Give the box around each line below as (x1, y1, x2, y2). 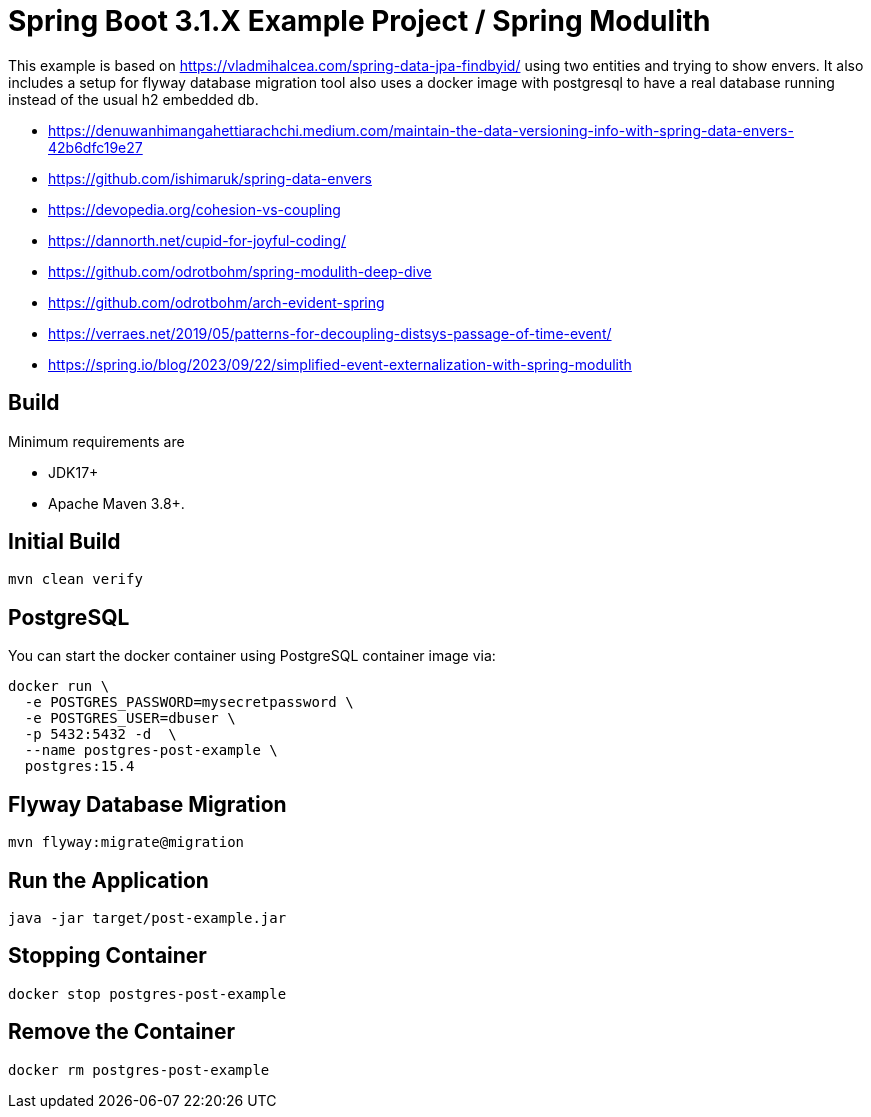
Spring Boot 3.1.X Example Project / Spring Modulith (8, 4, 711, 38)
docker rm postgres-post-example (8, 1061, 270, 1078)
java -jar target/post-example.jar (8, 909, 287, 926)
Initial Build (8, 529, 121, 555)
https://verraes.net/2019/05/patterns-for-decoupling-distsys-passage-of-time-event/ (48, 324, 612, 342)
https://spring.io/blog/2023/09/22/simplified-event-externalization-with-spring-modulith (48, 355, 632, 373)
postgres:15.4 (24, 758, 135, 775)
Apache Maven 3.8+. (48, 494, 185, 512)
